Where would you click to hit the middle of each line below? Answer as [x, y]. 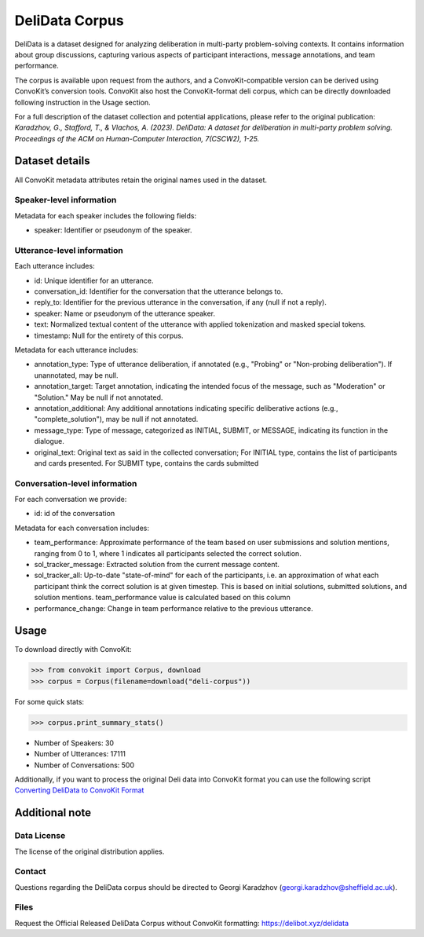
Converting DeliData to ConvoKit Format [79, 790]
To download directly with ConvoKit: [73, 650]
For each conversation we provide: [71, 500]
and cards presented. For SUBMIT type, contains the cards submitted [146, 463]
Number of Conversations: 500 [84, 765]
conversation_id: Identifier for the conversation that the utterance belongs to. [159, 291]
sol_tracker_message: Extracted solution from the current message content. [157, 564]
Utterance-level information [69, 250]
